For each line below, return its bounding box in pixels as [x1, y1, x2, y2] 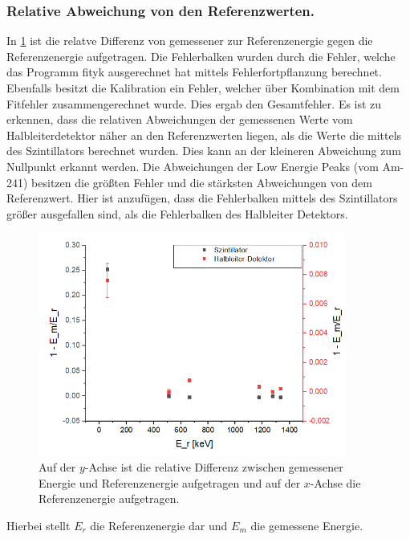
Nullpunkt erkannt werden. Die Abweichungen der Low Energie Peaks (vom [6, 157, 379, 174]
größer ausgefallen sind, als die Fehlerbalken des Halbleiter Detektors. [6, 205, 348, 222]
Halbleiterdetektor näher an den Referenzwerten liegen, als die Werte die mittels [6, 126, 402, 143]
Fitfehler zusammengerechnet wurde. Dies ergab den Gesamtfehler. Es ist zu [6, 95, 382, 112]
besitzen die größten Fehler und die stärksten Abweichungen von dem [31, 174, 372, 190]
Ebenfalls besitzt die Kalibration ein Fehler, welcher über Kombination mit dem [6, 80, 400, 96]
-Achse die [310, 474, 361, 491]
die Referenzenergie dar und [90, 517, 228, 533]
